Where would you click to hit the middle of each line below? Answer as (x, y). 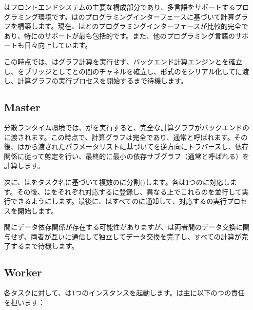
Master (22, 107)
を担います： (24, 302)
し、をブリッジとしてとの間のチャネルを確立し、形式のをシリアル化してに (123, 71)
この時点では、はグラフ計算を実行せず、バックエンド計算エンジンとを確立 (123, 61)
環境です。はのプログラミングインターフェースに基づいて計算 (136, 16)
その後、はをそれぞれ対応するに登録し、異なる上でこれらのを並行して (129, 191)
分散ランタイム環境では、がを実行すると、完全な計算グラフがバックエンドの (127, 127)
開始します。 (38, 210)
